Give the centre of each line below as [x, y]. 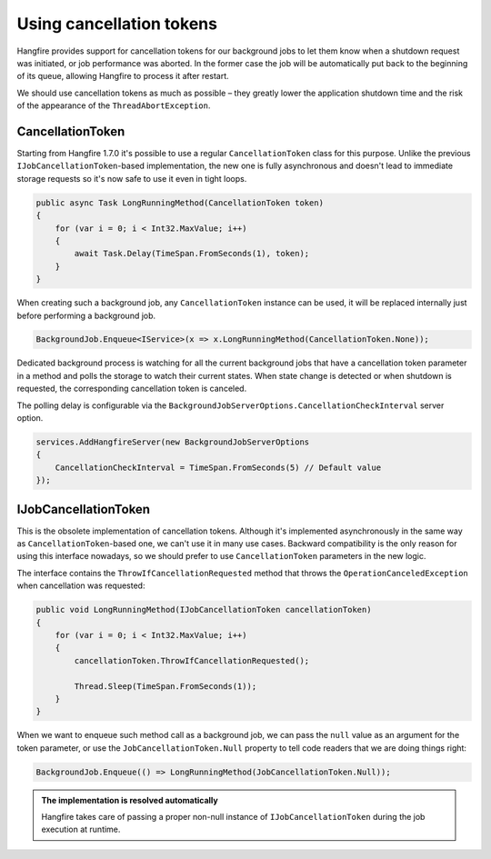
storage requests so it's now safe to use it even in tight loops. [132, 178]
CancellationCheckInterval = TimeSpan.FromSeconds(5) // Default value [218, 467]
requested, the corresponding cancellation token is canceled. [132, 389]
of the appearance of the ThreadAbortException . [114, 105]
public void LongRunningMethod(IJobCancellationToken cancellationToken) [204, 610]
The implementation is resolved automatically [130, 800]
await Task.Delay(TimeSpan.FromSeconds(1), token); [192, 254]
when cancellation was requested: [81, 585]
